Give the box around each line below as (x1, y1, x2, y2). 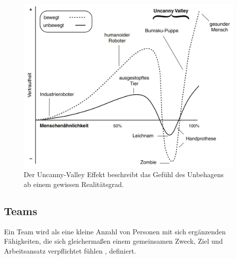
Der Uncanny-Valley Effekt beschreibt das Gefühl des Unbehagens (24, 169, 224, 180)
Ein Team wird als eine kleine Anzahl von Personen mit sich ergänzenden (4, 226, 226, 236)
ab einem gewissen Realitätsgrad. (24, 179, 124, 189)
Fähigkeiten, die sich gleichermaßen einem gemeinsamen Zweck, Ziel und (4, 236, 223, 246)
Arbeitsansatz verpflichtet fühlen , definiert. (4, 245, 136, 256)
